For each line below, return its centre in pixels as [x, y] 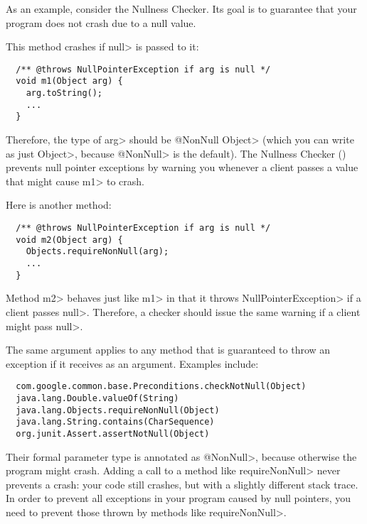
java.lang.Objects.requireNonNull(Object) [118, 410]
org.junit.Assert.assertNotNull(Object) [113, 433]
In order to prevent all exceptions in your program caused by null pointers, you [179, 498]
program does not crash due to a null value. [101, 22]
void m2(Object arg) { [69, 240]
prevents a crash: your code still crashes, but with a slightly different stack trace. [182, 484]
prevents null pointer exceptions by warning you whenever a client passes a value [182, 167]
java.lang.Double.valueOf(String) [97, 398]
